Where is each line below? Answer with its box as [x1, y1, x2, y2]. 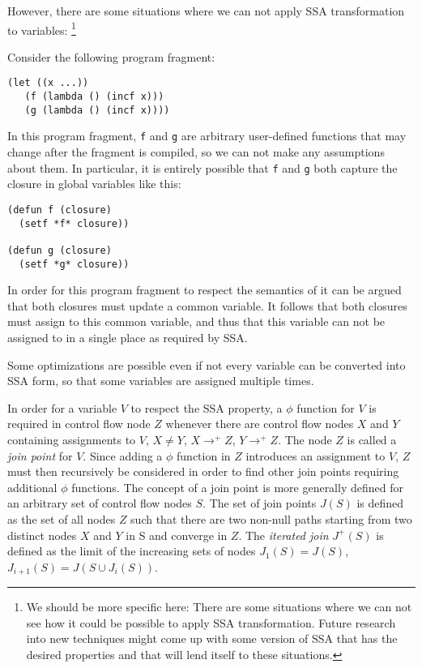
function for [296, 399, 355, 416]
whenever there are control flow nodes [165, 415, 354, 432]
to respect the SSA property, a [130, 399, 283, 416]
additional [7, 478, 58, 495]
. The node [278, 430, 332, 447]
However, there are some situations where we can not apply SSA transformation [7, 2, 405, 19]
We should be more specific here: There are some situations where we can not [26, 598, 412, 615]
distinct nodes [7, 526, 77, 543]
